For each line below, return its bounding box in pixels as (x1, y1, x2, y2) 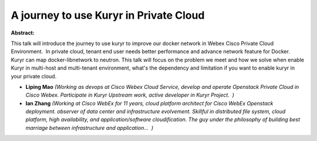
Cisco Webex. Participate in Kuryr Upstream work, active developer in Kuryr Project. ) (25, 91, 235, 99)
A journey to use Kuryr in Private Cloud (11, 9, 205, 22)
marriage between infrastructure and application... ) (25, 124, 154, 131)
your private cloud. (11, 73, 57, 80)
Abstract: (11, 29, 35, 36)
